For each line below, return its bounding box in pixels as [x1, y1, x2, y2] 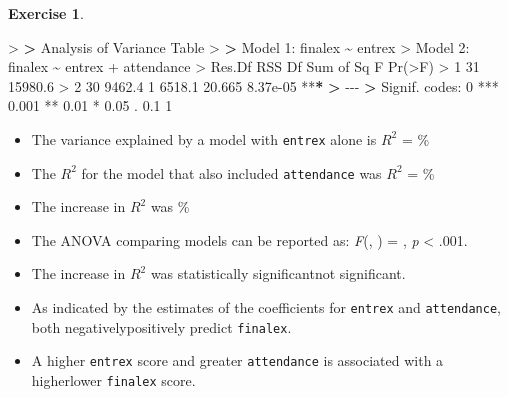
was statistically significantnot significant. [150, 263, 406, 284]
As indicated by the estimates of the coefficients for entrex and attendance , [31, 297, 501, 318]
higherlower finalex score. [31, 370, 196, 391]
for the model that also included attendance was [81, 162, 382, 183]
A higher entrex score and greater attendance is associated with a [31, 350, 444, 371]
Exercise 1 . [8, 3, 84, 23]
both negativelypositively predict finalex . [31, 316, 292, 337]
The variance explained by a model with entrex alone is [31, 128, 377, 149]
